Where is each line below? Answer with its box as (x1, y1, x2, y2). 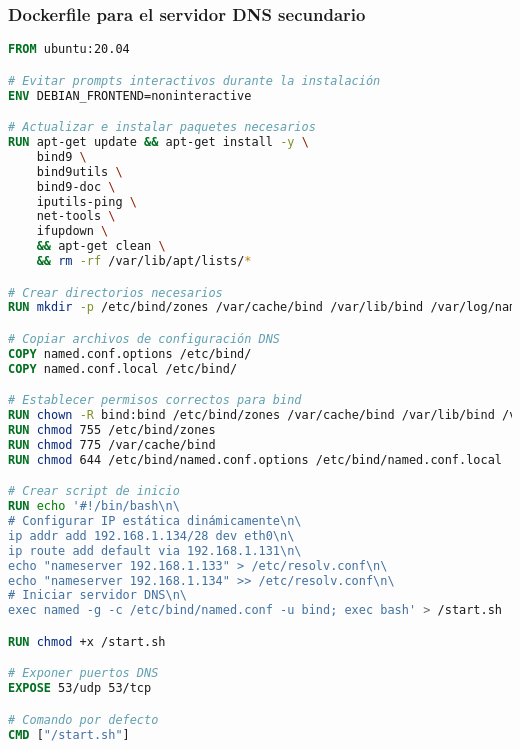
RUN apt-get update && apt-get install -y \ (8, 135, 309, 150)
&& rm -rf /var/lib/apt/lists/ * (36, 254, 252, 269)
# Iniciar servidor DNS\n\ (8, 588, 187, 603)
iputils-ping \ (36, 194, 137, 209)
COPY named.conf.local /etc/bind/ (8, 361, 238, 376)
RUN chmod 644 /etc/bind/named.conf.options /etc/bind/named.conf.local (8, 452, 502, 467)
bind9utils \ (36, 164, 123, 179)
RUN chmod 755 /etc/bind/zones (8, 423, 216, 437)
